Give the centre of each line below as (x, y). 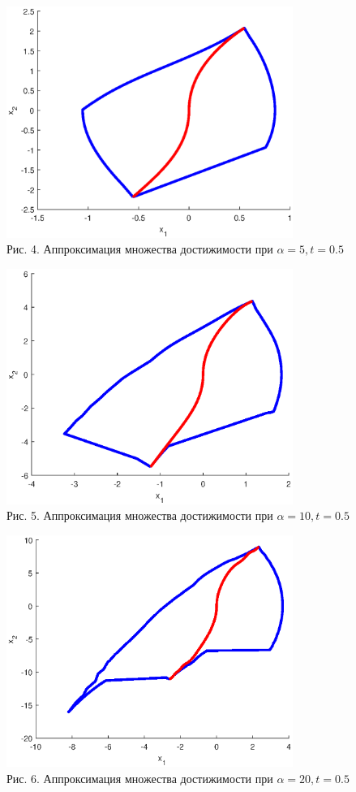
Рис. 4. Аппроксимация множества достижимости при (140, 249)
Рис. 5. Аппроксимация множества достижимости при (140, 515)
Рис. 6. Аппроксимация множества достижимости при (140, 778)
